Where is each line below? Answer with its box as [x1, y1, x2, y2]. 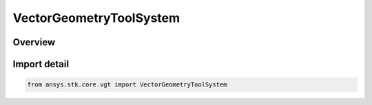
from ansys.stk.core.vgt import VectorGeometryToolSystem [27, 81, 227, 89]
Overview [12, 36, 56, 48]
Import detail [12, 58, 69, 70]
